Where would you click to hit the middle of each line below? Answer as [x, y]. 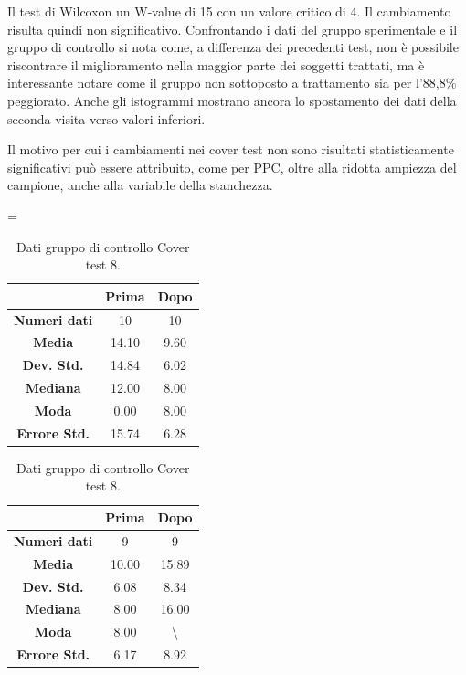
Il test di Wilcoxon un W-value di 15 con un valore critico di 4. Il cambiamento [229, 11]
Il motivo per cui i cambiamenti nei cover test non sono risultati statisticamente [231, 149]
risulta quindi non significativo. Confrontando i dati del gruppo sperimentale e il [233, 29]
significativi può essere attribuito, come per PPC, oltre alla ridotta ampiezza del [232, 167]
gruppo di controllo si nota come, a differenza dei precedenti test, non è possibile [233, 47]
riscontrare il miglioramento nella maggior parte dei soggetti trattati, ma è [216, 64]
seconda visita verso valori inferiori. [106, 118]
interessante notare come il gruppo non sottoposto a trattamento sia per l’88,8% [232, 83]
